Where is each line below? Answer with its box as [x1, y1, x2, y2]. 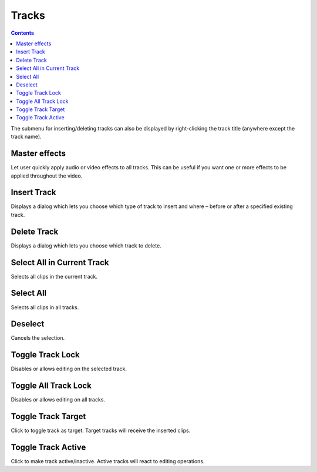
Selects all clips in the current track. [11, 273, 98, 280]
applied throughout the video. [11, 172, 83, 179]
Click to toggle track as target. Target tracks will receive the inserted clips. [11, 427, 191, 434]
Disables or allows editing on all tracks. [11, 396, 106, 403]
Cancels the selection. [11, 334, 65, 342]
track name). [11, 133, 42, 140]
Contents [11, 29, 35, 36]
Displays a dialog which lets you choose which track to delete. [11, 242, 161, 249]
